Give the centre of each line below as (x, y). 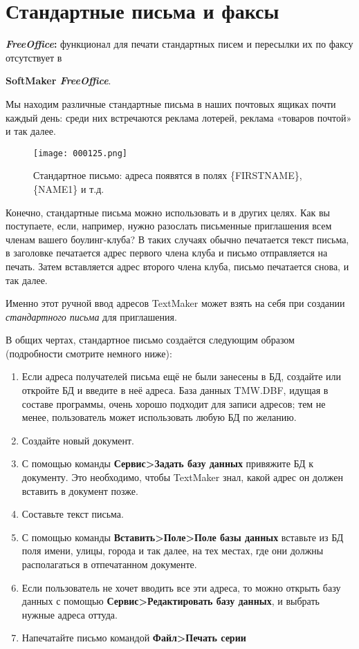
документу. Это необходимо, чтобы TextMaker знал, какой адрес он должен (182, 477)
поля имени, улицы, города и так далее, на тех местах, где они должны (173, 551)
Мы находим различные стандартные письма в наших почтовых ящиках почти (171, 103)
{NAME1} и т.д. (69, 188)
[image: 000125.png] (81, 153)
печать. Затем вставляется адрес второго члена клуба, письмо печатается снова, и (177, 266)
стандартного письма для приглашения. (91, 316)
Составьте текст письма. (73, 514)
